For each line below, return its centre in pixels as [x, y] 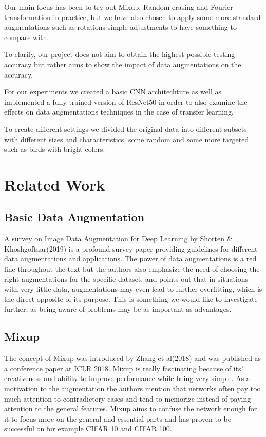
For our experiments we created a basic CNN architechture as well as [113, 92]
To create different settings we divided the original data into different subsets [126, 129]
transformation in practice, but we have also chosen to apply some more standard [132, 17]
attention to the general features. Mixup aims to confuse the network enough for [131, 408]
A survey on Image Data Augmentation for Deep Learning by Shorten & [118, 239]
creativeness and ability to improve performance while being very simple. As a [127, 378]
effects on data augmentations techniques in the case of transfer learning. [119, 112]
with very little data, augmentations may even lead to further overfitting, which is [133, 289]
